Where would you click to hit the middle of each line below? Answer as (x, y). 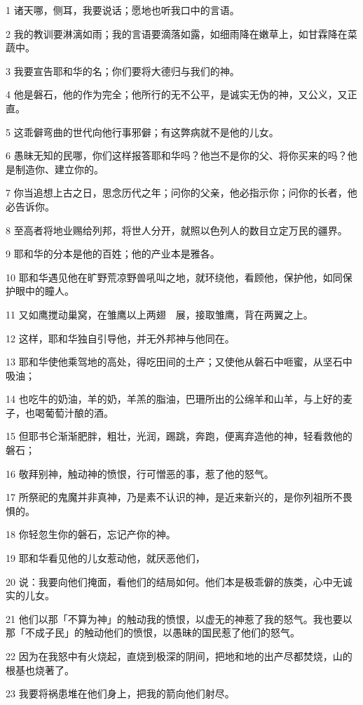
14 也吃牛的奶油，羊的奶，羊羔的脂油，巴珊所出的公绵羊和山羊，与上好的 (174, 399)
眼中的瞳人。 (44, 291)
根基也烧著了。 (40, 670)
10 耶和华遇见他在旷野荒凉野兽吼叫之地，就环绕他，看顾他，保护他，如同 (174, 277)
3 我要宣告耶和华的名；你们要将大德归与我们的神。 (123, 70)
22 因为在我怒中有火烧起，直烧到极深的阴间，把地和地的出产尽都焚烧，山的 (179, 656)
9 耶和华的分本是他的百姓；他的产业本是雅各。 (113, 254)
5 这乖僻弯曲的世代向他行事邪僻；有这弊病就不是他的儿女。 (142, 132)
